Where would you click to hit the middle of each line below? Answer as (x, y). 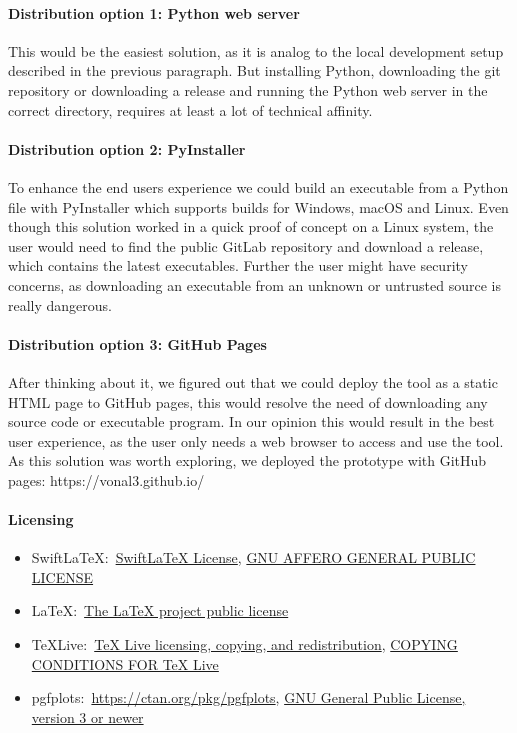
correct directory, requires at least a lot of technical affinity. (190, 109)
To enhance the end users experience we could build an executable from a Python (258, 186)
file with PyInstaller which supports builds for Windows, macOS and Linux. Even (258, 206)
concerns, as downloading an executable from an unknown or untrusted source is (254, 284)
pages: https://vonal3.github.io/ (106, 479)
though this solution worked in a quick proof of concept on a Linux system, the (251, 226)
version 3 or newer (87, 716)
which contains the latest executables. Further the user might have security (238, 265)
